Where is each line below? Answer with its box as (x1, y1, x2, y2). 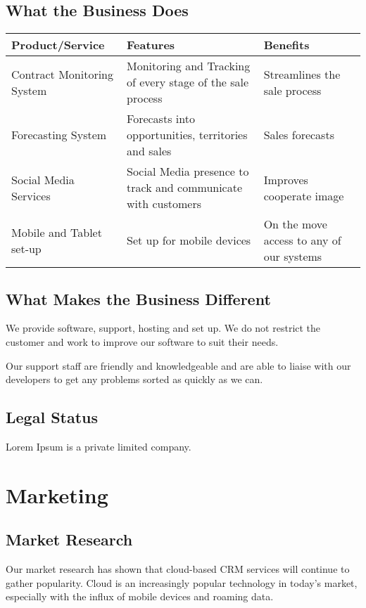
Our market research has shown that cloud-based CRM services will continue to (6, 562, 350, 576)
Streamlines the (263, 65, 341, 82)
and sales (127, 143, 172, 160)
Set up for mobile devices (127, 232, 251, 249)
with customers (127, 195, 201, 212)
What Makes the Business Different (6, 287, 271, 309)
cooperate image (263, 187, 344, 204)
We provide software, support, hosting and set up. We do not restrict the (6, 321, 321, 335)
